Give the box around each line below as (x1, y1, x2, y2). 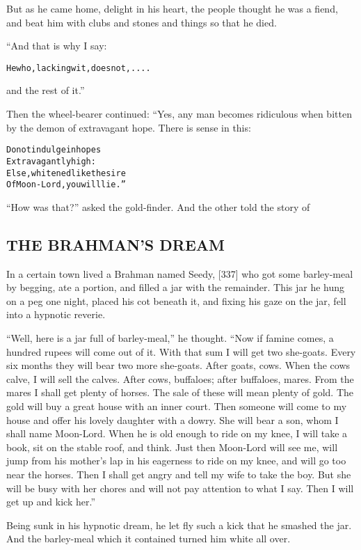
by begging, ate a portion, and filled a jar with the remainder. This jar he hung (6, 280, 345, 294)
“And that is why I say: (6, 38, 107, 53)
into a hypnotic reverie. (6, 307, 106, 322)
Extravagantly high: (6, 156, 96, 166)
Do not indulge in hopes (6, 145, 102, 155)
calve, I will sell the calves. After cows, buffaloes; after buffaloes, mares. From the (6, 371, 354, 386)
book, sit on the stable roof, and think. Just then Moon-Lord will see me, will (6, 439, 338, 454)
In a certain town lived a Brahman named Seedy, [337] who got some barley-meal (6, 266, 353, 281)
